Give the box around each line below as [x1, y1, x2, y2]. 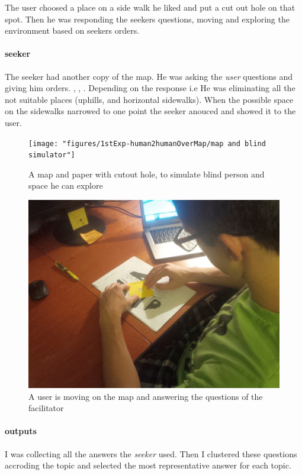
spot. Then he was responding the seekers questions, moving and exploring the [5, 12, 290, 25]
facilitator [28, 402, 64, 414]
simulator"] [28, 151, 75, 160]
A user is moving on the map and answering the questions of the [28, 390, 263, 402]
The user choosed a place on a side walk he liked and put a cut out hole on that [5, 1, 295, 13]
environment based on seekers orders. [5, 24, 140, 37]
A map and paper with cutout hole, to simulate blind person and [28, 167, 265, 180]
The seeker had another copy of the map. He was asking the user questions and [5, 70, 293, 82]
